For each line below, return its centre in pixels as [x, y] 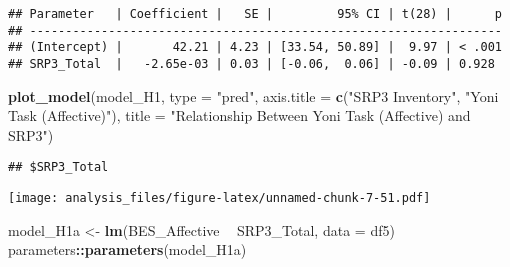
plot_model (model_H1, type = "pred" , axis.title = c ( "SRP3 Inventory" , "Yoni [253, 95]
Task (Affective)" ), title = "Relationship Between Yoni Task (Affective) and [239, 115]
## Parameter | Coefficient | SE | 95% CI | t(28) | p [255, 14]
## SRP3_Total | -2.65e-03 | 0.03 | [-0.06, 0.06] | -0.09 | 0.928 [251, 63]
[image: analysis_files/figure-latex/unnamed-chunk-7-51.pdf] [219, 198]
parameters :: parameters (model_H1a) [127, 249]
